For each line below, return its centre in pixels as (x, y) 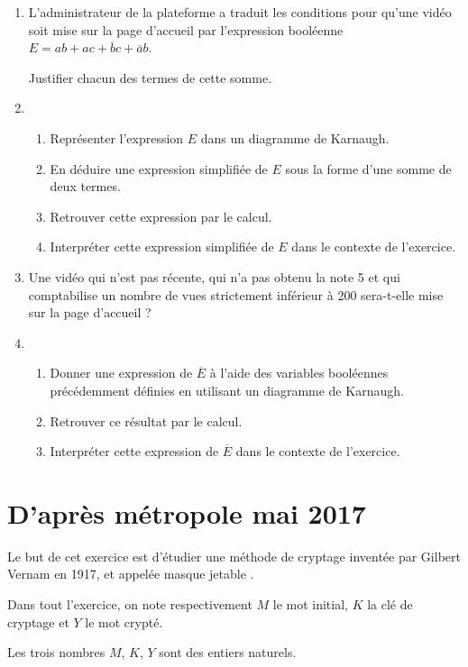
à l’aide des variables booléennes (299, 373)
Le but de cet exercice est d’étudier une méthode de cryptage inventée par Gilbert (234, 556)
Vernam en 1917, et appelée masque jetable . (131, 574)
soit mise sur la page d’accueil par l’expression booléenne (186, 29)
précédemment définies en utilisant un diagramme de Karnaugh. (227, 390)
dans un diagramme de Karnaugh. (295, 137)
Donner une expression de (121, 373)
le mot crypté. (124, 621)
